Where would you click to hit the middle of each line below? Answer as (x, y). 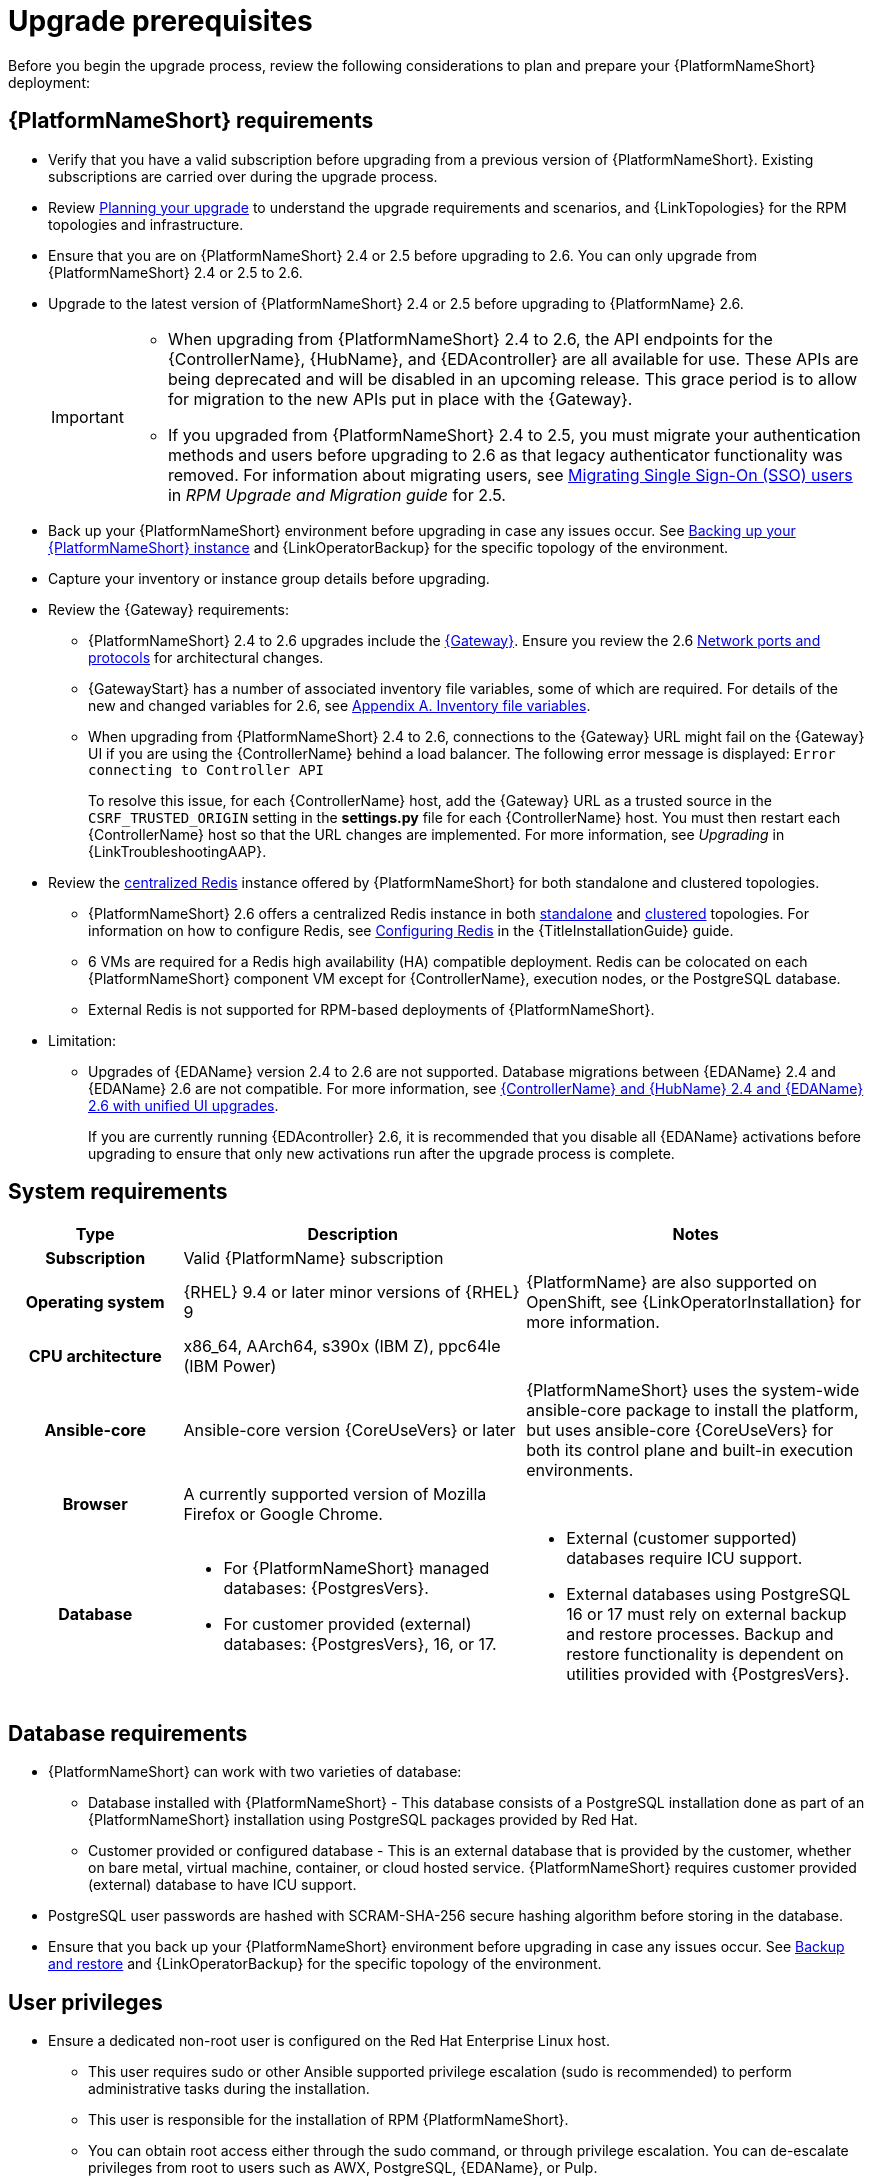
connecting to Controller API (206, 769)
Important (87, 416)
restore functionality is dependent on (705, 1654)
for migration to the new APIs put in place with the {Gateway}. (400, 398)
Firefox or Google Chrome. (283, 1514)
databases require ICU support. (684, 1558)
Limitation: (82, 1040)
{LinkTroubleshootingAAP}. (177, 851)
